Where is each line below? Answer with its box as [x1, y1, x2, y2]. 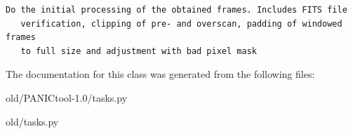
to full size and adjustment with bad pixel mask [20, 46, 257, 56]
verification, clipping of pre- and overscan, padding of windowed [20, 18, 342, 29]
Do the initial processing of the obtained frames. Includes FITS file [6, 5, 347, 15]
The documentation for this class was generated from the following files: [6, 67, 315, 81]
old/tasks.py [6, 114, 59, 128]
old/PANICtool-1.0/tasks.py [6, 90, 128, 105]
